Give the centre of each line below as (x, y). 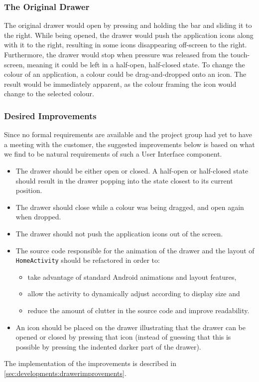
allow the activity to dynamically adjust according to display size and (134, 293)
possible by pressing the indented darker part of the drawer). (108, 346)
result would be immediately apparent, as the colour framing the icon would (120, 84)
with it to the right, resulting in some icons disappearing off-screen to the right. (126, 45)
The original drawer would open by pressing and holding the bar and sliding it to (128, 25)
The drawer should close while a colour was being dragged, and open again (130, 207)
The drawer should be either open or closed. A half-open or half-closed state (132, 170)
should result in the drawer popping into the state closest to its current (124, 180)
